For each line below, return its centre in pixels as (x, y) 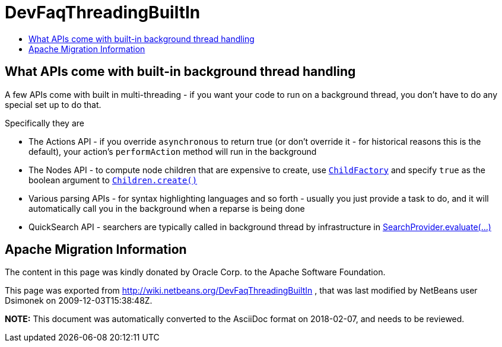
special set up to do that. (53, 104)
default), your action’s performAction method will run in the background (173, 151)
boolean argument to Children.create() (113, 180)
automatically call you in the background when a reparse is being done (167, 208)
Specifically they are (45, 123)
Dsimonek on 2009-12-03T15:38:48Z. (79, 301)
